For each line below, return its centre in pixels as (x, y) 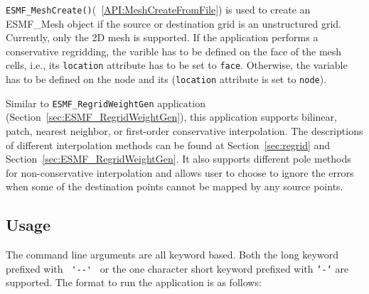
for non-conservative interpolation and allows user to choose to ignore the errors (180, 172)
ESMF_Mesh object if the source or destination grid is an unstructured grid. (174, 23)
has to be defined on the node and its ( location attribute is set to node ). (166, 79)
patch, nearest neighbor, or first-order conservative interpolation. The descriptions (184, 131)
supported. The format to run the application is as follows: (134, 282)
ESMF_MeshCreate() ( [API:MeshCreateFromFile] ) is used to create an (158, 9)
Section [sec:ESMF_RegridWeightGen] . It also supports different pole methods (178, 159)
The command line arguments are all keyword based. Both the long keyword (172, 255)
